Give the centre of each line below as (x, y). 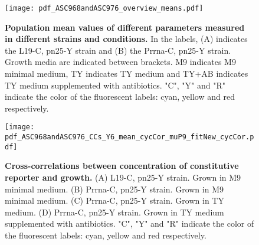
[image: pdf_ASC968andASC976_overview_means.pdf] (104, 8)
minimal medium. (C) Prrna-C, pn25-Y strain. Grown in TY (114, 200)
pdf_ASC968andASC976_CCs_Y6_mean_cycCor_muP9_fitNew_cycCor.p (129, 137)
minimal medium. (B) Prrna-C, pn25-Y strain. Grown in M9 (114, 189)
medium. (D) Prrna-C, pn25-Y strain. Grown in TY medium (114, 212)
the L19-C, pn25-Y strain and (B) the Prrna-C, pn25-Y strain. (118, 50)
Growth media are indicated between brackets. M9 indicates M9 (120, 62)
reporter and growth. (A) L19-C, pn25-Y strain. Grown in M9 (123, 177)
